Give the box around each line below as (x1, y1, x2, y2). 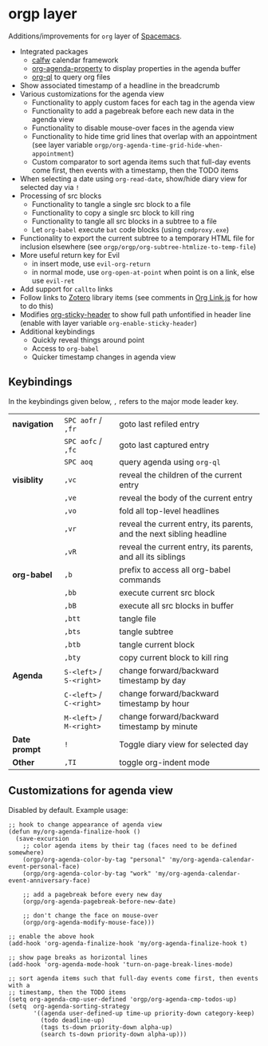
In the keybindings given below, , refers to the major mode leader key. (8, 396, 239, 406)
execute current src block (119, 587, 215, 598)
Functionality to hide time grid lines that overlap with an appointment (31, 131, 258, 141)
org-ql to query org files (31, 72, 111, 81)
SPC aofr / (63, 414, 102, 426)
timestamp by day (119, 675, 186, 686)
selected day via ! (19, 182, 80, 192)
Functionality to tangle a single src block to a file (31, 199, 191, 208)
